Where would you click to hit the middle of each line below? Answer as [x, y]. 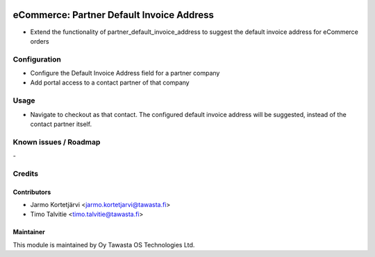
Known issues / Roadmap [57, 142]
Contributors [32, 192]
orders [40, 41]
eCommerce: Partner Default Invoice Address [114, 15]
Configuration [37, 59]
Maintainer [29, 232]
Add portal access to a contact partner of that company [110, 82]
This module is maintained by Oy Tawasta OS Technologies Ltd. [104, 245]
